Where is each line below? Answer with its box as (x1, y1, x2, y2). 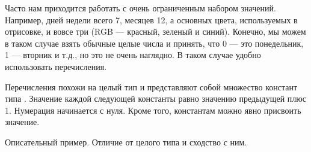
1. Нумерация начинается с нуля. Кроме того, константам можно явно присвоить (5, 104, 301, 116)
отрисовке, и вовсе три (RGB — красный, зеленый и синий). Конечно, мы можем (5, 25, 306, 38)
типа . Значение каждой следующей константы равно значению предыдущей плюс (5, 92, 306, 105)
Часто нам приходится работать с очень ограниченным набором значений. (5, 2, 276, 14)
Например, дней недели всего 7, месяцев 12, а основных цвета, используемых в (5, 13, 298, 26)
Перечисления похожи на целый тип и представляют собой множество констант (5, 80, 298, 93)
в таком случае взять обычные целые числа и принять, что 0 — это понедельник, (5, 37, 304, 49)
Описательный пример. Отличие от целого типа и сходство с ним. (5, 135, 247, 148)
